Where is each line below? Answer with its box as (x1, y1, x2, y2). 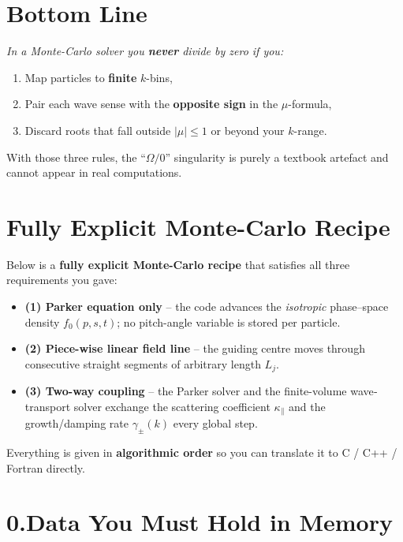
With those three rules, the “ (6, 148, 146, 165)
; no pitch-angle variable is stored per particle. (117, 313, 341, 330)
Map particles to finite (24, 69, 137, 85)
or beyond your (211, 121, 285, 138)
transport (24, 398, 71, 414)
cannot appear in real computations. (6, 164, 182, 181)
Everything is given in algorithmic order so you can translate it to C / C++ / (6, 444, 397, 461)
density (24, 313, 60, 330)
